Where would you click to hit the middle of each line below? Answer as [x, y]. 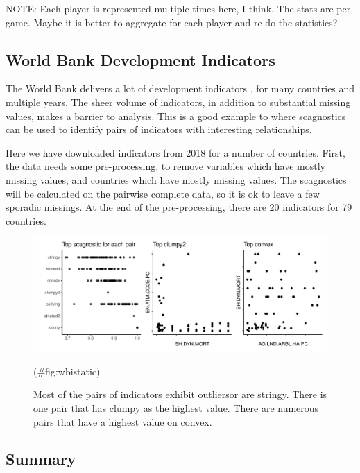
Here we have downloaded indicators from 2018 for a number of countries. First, [175, 152]
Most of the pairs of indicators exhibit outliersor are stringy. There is [180, 394]
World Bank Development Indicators [140, 59]
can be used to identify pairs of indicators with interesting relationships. [159, 129]
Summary [41, 459]
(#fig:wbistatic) [67, 371]
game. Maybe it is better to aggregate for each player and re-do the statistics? [172, 22]
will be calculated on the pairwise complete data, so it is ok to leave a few [163, 193]
